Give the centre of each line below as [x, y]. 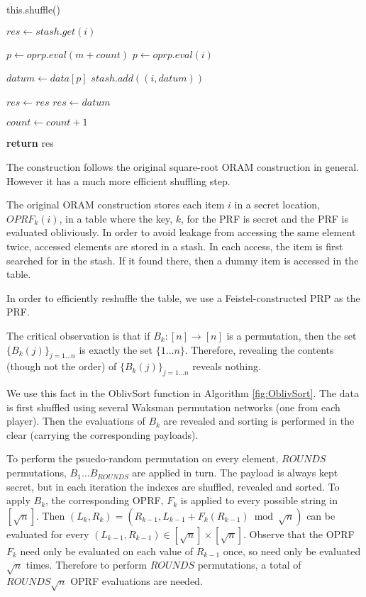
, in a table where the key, [116, 218]
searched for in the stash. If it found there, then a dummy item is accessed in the [183, 260]
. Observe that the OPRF [299, 534]
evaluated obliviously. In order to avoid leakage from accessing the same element [181, 232]
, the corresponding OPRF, [105, 500]
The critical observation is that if [78, 335]
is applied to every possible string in [259, 500]
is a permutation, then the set [292, 335]
